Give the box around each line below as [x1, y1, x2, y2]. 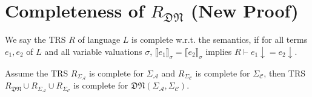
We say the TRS [5, 33, 66, 46]
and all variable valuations [44, 45, 142, 57]
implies [205, 45, 232, 57]
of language [78, 33, 121, 46]
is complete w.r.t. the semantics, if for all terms [131, 33, 308, 46]
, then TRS [264, 66, 305, 79]
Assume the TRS [5, 66, 68, 79]
